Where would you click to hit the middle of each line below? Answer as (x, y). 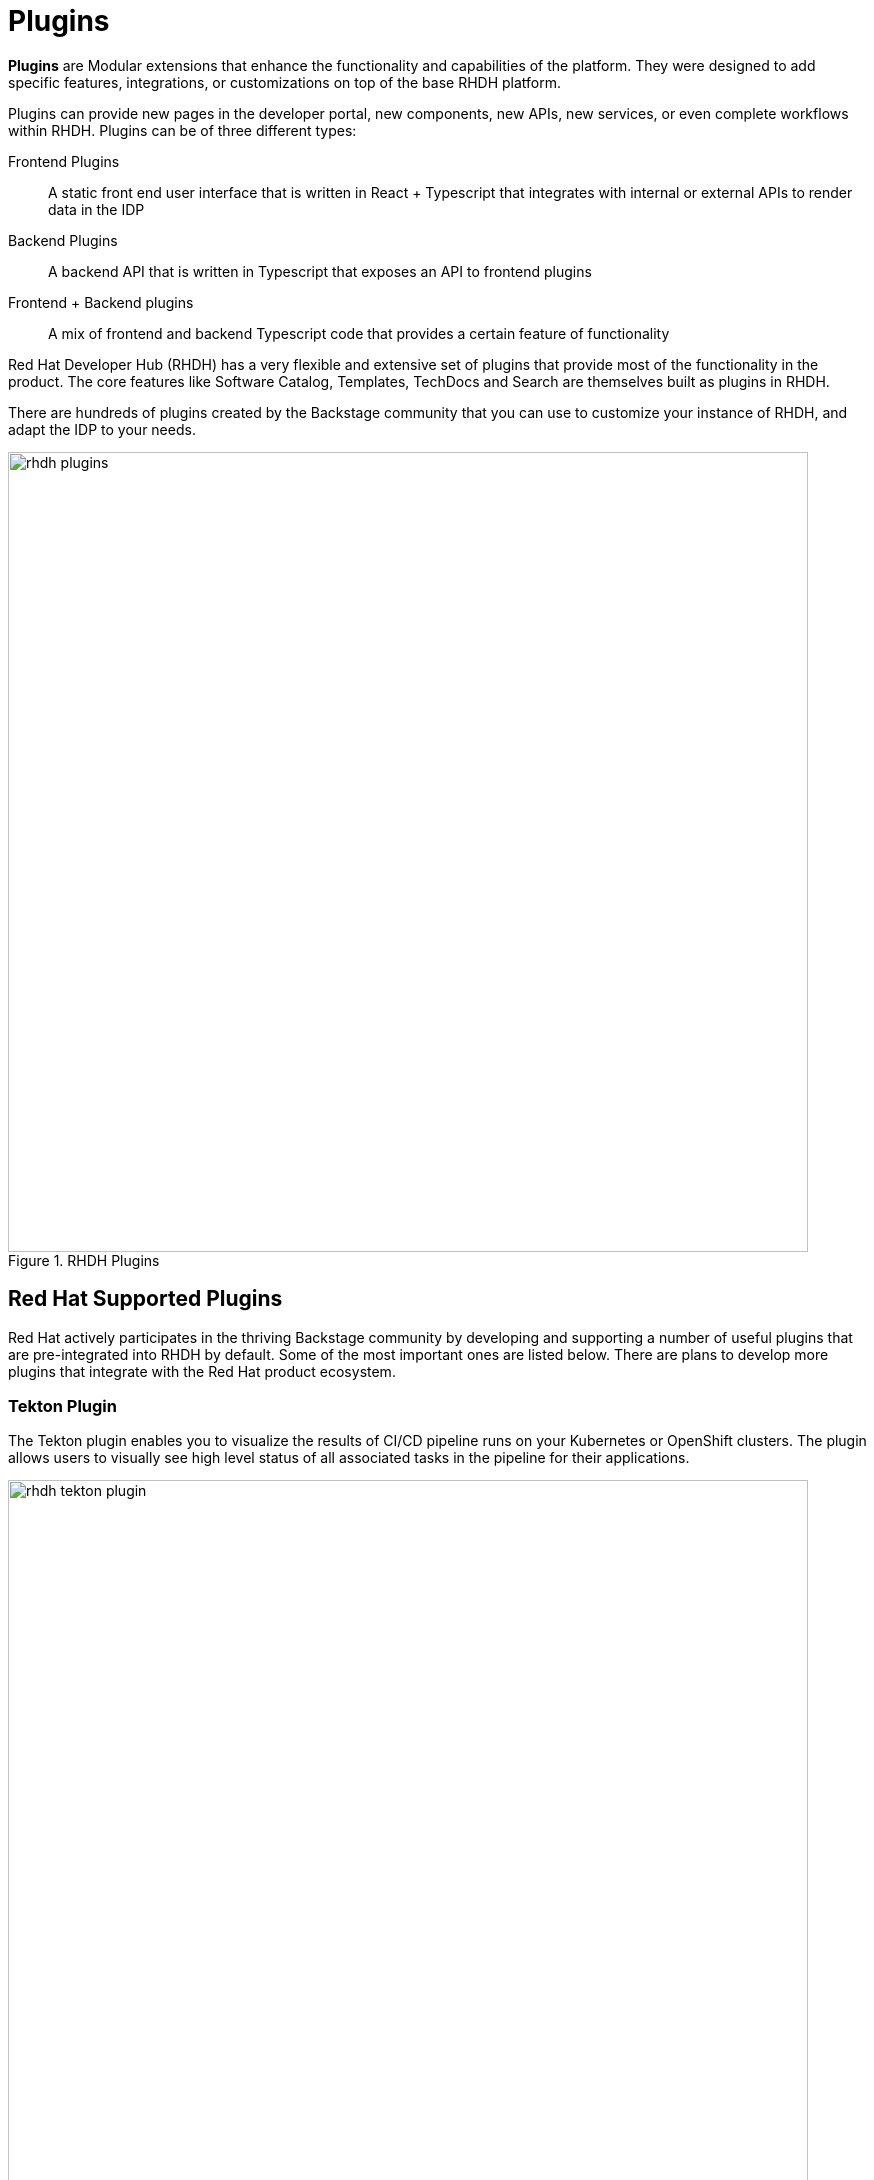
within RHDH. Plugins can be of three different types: (182, 130)
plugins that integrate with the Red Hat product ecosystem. (202, 1371)
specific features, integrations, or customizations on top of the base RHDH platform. (285, 82)
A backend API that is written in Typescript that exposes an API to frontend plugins (320, 271)
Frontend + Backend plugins (101, 302)
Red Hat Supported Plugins (145, 1299)
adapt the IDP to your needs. (102, 429)
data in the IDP (96, 209)
